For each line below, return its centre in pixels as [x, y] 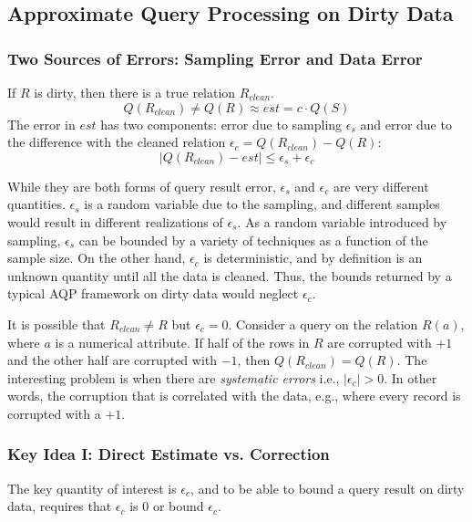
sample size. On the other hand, [97, 258]
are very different [381, 186]
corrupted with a [54, 413]
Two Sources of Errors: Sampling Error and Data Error [215, 58]
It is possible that [56, 324]
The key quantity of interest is [92, 488]
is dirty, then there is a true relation [135, 92]
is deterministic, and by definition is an [313, 258]
